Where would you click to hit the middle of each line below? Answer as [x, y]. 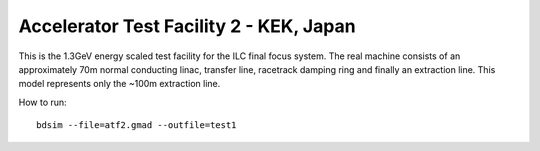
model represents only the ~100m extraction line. [119, 84]
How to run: [42, 102]
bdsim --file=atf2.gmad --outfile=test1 [136, 125]
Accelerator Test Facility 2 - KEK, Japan [187, 26]
